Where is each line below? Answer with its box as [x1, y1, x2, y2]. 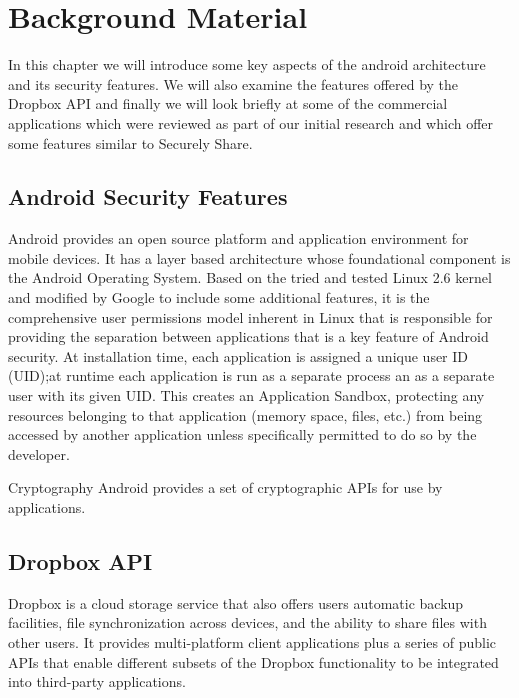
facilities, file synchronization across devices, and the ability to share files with [8, 612, 487, 633]
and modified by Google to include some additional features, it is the [8, 287, 430, 308]
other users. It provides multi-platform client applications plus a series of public [8, 632, 497, 652]
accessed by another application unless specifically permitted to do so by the [8, 424, 477, 445]
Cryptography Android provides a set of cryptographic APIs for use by [8, 477, 443, 498]
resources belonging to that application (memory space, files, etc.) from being [8, 404, 483, 425]
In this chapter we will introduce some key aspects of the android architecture [8, 54, 486, 75]
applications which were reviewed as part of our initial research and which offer [8, 112, 494, 133]
